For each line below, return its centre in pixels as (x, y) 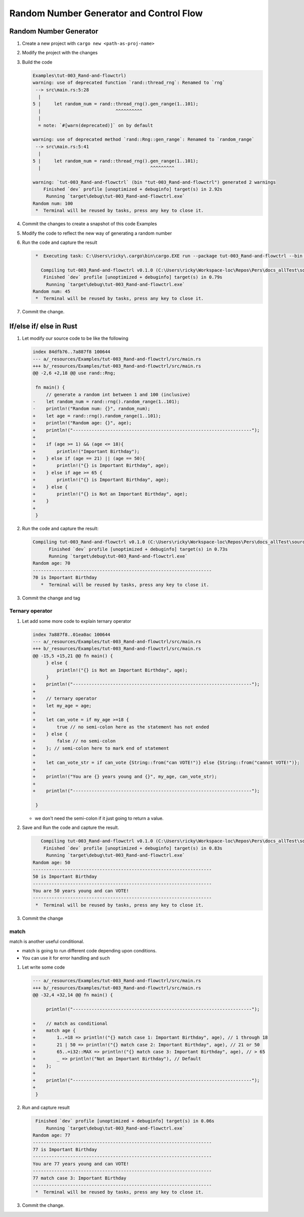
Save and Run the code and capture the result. (70, 827)
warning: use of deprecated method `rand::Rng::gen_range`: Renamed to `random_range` (144, 139)
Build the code (37, 62)
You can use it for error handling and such (66, 958)
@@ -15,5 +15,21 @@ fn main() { (73, 656)
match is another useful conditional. (47, 941)
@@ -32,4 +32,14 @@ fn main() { (73, 995)
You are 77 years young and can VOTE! (81, 1164)
